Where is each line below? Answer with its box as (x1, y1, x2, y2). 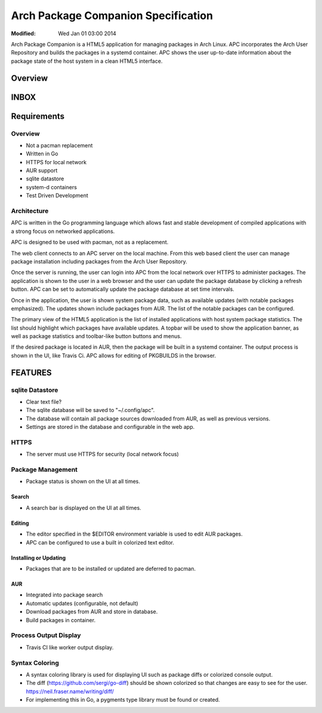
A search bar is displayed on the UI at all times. (26, 504, 141, 511)
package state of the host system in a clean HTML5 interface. (11, 57, 163, 64)
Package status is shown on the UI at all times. (26, 478, 140, 485)
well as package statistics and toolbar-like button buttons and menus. (11, 333, 182, 340)
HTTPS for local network (26, 158, 86, 165)
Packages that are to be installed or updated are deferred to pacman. (26, 565, 196, 573)
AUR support (26, 167, 58, 174)
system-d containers (26, 183, 78, 190)
